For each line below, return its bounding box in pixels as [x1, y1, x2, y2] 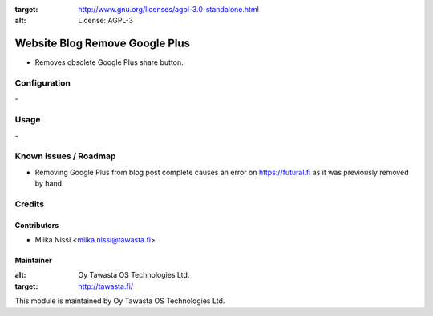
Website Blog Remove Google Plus [14, 37, 191, 50]
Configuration [14, 78, 71, 89]
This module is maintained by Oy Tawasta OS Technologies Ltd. [14, 296, 225, 306]
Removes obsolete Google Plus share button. [34, 58, 184, 67]
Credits [14, 198, 44, 210]
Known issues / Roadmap [14, 150, 116, 162]
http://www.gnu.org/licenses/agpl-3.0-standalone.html [78, 5, 260, 14]
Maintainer [14, 256, 52, 266]
